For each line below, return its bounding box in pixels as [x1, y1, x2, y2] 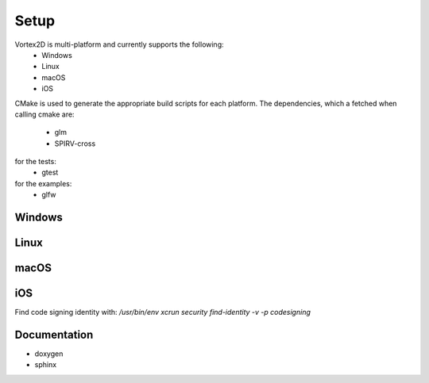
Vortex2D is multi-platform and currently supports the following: [14, 40, 224, 49]
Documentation [14, 328, 94, 341]
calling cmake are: [14, 109, 75, 119]
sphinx [34, 360, 57, 370]
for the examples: [14, 178, 72, 188]
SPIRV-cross [54, 139, 96, 148]
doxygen [34, 349, 64, 358]
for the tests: [14, 157, 57, 167]
